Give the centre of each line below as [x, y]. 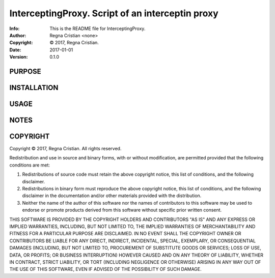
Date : [15, 50]
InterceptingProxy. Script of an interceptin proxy [114, 13]
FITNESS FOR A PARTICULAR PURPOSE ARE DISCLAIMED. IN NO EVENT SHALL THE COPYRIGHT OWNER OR [125, 234]
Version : [19, 57]
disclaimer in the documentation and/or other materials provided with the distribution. [112, 196]
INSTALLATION [34, 87]
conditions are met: [30, 165]
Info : [15, 29]
